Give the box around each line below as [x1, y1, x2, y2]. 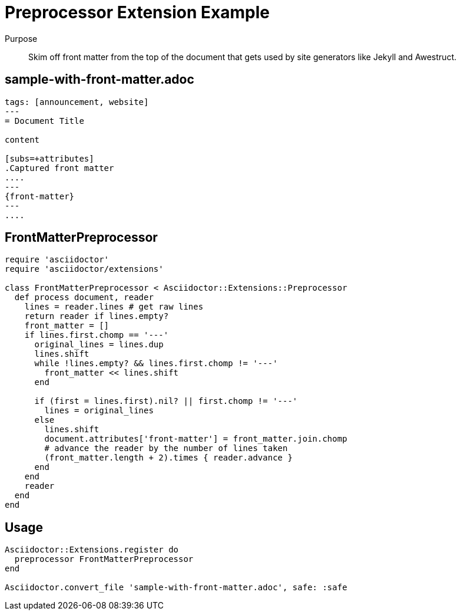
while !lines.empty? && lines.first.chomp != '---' [34, 359, 278, 369]
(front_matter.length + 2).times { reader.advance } [44, 453, 293, 463]
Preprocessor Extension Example [5, 2, 270, 22]
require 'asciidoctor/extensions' [5, 264, 164, 274]
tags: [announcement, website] [5, 97, 149, 107]
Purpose [5, 33, 38, 44]
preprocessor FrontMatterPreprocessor [14, 554, 194, 564]
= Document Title [5, 116, 84, 126]
